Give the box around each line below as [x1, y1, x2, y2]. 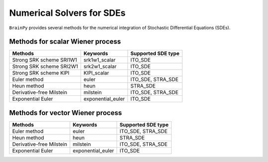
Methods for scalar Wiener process [9, 38, 121, 46]
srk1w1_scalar [83, 57, 116, 64]
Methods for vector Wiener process [9, 109, 122, 117]
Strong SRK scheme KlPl [12, 70, 69, 77]
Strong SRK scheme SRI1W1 [12, 57, 77, 64]
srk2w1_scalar [83, 63, 117, 70]
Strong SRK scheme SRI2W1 [12, 63, 78, 70]
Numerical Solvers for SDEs [9, 7, 126, 18]
